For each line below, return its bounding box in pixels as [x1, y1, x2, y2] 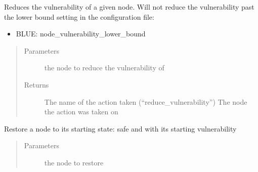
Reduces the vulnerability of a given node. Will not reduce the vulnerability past [4, 2, 254, 12]
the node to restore [44, 157, 104, 167]
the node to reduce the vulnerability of [44, 62, 164, 73]
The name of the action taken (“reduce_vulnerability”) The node [44, 96, 247, 107]
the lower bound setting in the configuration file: [4, 11, 154, 22]
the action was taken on [44, 106, 118, 117]
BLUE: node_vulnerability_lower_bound [16, 28, 146, 39]
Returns [24, 79, 49, 90]
